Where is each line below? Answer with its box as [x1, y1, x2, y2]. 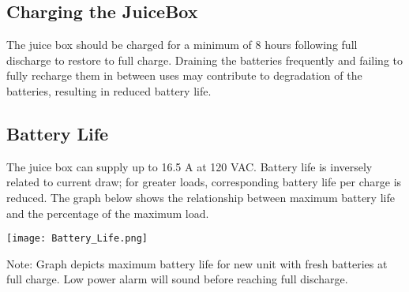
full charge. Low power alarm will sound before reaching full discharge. [6, 271, 348, 287]
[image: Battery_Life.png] [6, 233, 148, 245]
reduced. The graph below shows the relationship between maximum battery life [6, 189, 395, 205]
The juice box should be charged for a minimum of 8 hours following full [6, 36, 358, 53]
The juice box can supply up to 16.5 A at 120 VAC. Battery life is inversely [6, 158, 373, 174]
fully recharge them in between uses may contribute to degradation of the [6, 67, 362, 84]
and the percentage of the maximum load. [6, 204, 209, 221]
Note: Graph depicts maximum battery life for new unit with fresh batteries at [6, 255, 388, 271]
